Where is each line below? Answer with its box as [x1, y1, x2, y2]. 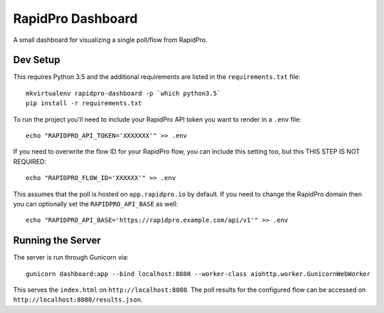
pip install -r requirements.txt [26, 100, 142, 107]
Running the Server [13, 235, 101, 247]
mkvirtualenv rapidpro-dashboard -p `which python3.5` [26, 89, 221, 97]
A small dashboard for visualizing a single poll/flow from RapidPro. [13, 36, 208, 44]
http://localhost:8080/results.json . [13, 295, 143, 304]
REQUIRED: [13, 157, 46, 166]
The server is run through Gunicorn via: [13, 253, 129, 262]
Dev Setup [13, 54, 60, 66]
